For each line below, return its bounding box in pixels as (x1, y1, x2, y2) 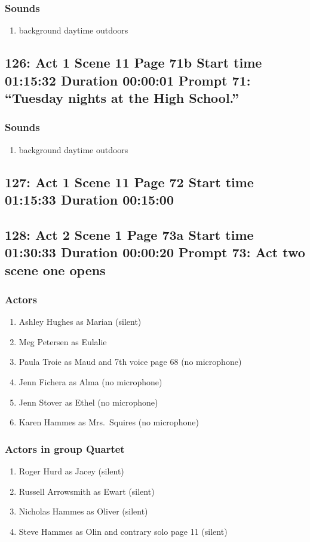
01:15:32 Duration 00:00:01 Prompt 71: (5, 71, 251, 89)
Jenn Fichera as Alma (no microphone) (19, 375, 162, 388)
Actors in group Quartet (5, 441, 125, 456)
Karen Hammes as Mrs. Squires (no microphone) (19, 416, 199, 428)
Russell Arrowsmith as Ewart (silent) (19, 485, 155, 497)
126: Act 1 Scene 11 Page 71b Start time (5, 53, 262, 72)
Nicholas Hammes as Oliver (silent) (19, 505, 148, 517)
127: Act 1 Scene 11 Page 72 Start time (5, 172, 254, 191)
